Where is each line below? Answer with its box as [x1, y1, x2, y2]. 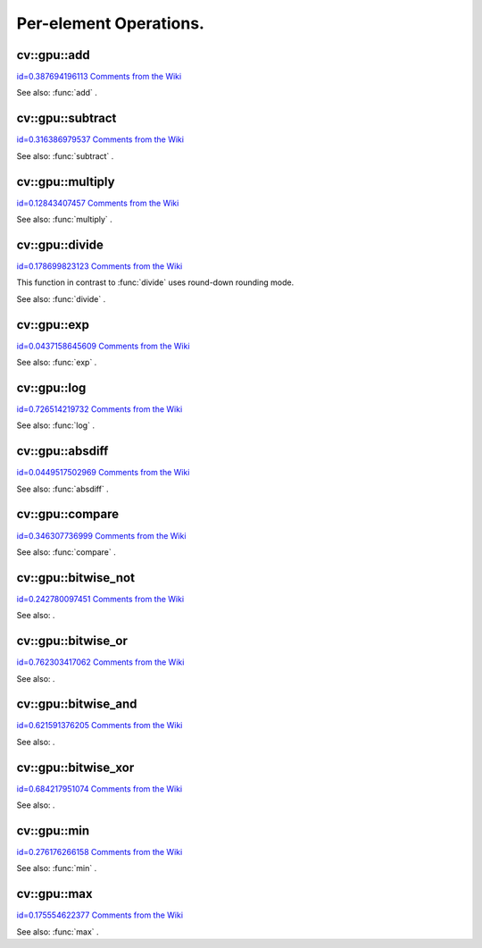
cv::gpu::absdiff [16, 443, 109, 459]
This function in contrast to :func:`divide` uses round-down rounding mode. [16, 277, 295, 288]
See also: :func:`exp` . [16, 357, 97, 368]
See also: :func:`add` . [16, 88, 98, 98]
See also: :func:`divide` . [16, 293, 106, 304]
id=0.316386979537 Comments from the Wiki [16, 134, 185, 145]
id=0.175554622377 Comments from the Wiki [16, 910, 183, 920]
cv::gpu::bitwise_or [16, 633, 129, 649]
